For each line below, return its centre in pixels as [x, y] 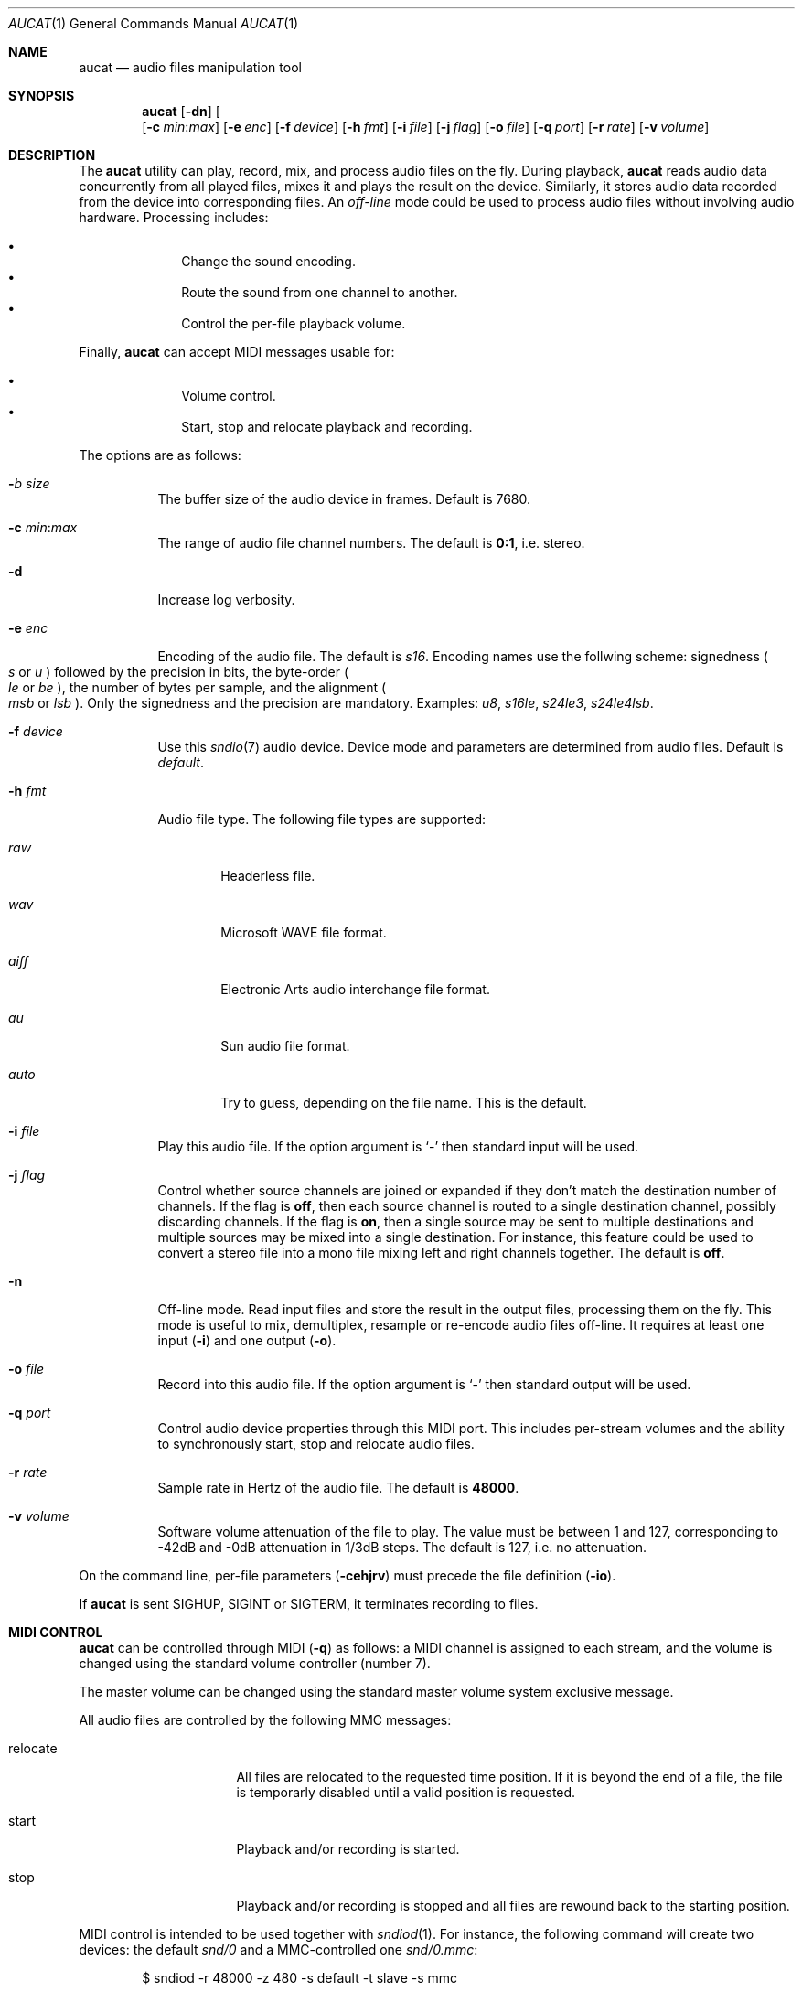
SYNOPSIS [42, 96]
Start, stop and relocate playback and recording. [327, 427]
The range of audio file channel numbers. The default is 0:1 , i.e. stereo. [371, 543]
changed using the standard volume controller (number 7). [255, 1663]
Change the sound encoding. [268, 261]
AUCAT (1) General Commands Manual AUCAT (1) [154, 23]
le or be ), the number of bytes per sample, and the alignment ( [198, 687]
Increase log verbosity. [226, 600]
